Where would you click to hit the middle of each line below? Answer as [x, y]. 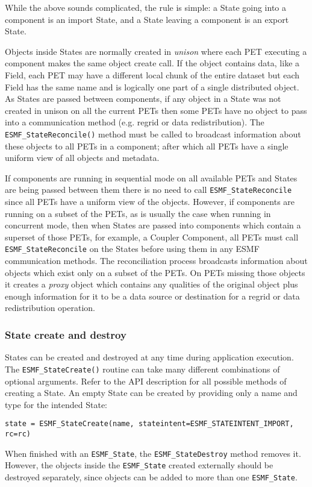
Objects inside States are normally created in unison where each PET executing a [156, 51]
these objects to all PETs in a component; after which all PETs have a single [147, 146]
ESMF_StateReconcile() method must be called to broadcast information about [153, 134]
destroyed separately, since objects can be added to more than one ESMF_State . [151, 476]
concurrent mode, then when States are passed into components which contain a [153, 225]
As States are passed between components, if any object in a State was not [143, 99]
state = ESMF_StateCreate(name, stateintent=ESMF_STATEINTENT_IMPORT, [149, 424]
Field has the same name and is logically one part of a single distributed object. [152, 86]
